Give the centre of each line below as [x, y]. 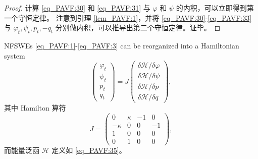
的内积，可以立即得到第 [215, 8]
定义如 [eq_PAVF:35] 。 [89, 150]
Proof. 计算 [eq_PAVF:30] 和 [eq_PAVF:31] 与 [77, 8]
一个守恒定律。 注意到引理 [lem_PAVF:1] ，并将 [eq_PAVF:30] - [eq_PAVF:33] [128, 17]
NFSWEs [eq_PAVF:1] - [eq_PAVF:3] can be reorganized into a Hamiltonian [122, 45]
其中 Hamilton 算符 [35, 108]
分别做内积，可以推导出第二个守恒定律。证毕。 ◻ [138, 28]
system [15, 55]
